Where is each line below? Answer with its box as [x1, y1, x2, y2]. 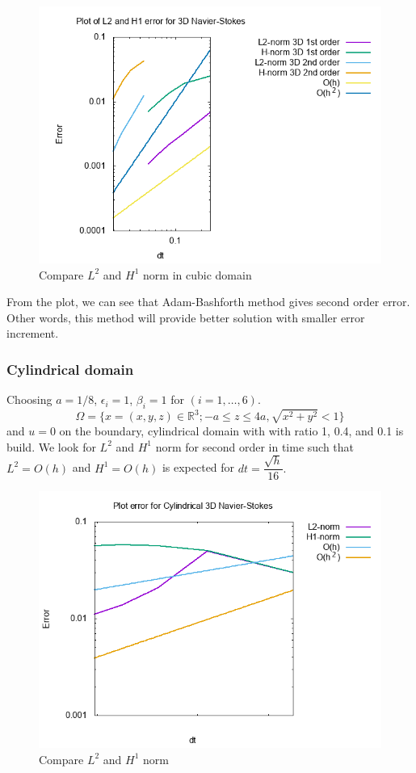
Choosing [6, 391, 53, 408]
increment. [6, 325, 59, 342]
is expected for [162, 459, 235, 476]
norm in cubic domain [143, 266, 252, 283]
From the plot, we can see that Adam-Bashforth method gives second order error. [6, 293, 410, 310]
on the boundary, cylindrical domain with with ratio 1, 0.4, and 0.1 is [59, 422, 404, 439]
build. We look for [6, 438, 96, 455]
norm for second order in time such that [155, 438, 355, 455]
